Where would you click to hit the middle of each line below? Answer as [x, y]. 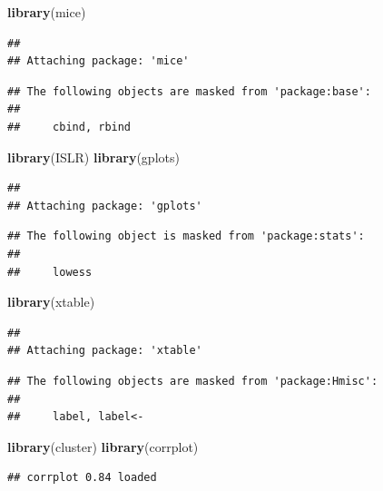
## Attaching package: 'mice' [98, 61]
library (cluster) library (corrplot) [103, 446]
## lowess [50, 272]
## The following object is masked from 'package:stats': [186, 236]
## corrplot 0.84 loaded [82, 478]
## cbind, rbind [69, 127]
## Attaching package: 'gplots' [105, 206]
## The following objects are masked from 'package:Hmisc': [193, 381]
